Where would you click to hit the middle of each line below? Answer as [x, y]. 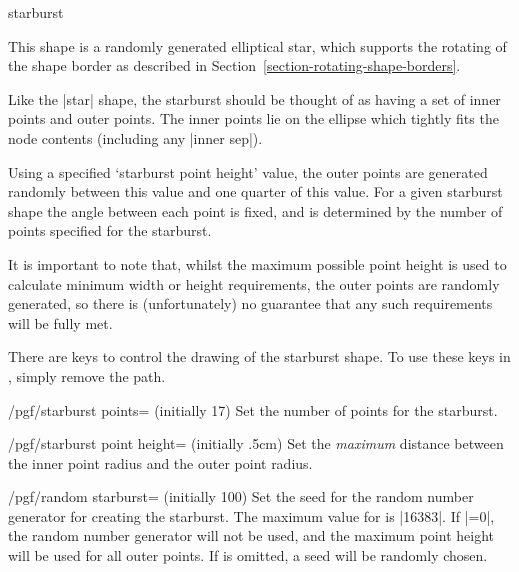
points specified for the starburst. [110, 230]
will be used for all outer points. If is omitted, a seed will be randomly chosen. [248, 555]
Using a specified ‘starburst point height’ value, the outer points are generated [248, 171]
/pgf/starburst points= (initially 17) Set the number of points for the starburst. [253, 409]
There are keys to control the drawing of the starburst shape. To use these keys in [259, 356]
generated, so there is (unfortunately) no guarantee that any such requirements [250, 303]
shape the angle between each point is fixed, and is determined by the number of [255, 210]
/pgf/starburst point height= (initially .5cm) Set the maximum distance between [256, 443]
